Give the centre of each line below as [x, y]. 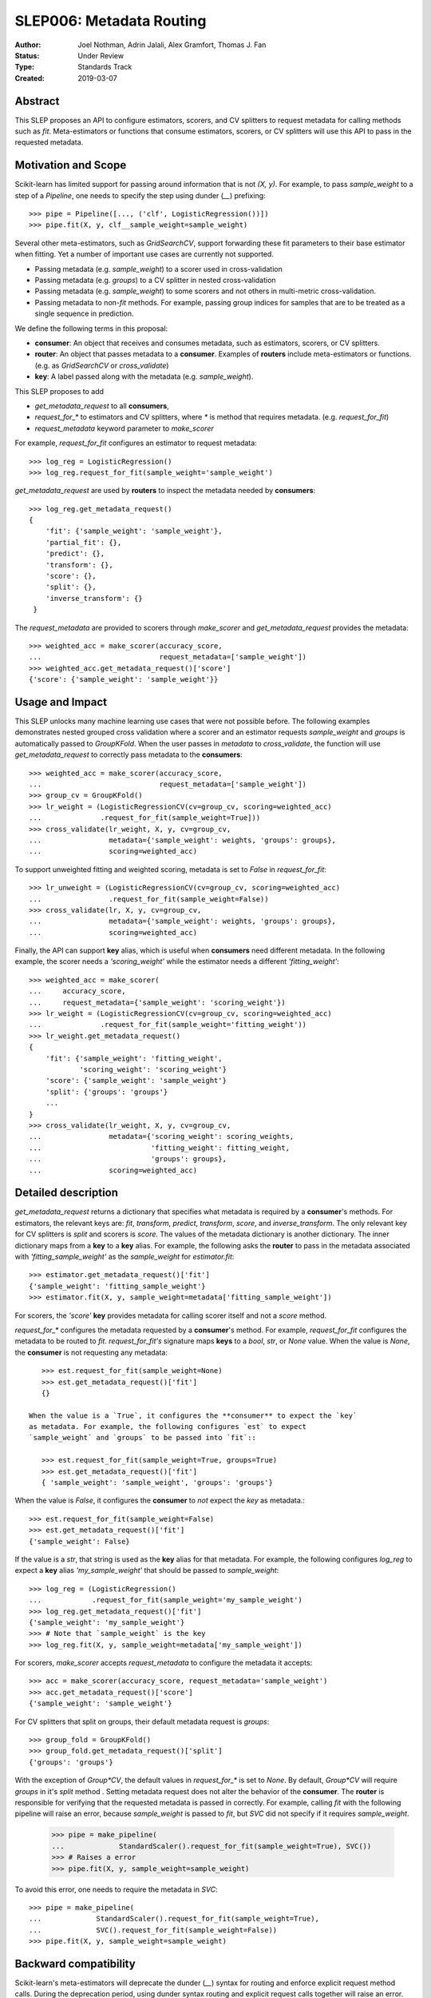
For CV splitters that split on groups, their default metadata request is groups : [142, 1721]
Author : [28, 45]
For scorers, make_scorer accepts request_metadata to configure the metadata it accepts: [164, 1663]
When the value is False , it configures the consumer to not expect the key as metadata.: [160, 1500]
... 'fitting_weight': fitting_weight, [160, 1148]
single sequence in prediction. [85, 314]
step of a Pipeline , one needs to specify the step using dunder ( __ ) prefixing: [140, 195]
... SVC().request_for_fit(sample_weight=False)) [153, 1930]
